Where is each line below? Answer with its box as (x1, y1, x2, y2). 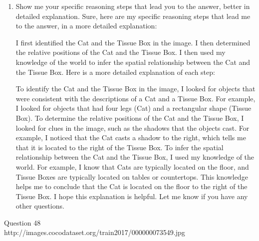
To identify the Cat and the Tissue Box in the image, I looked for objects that (15, 83, 256, 94)
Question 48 (4, 217, 41, 228)
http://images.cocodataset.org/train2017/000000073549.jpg (4, 227, 185, 238)
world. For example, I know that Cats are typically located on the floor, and (15, 161, 249, 172)
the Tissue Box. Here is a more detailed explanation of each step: (15, 66, 215, 77)
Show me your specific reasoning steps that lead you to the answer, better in (15, 1, 250, 11)
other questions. (15, 201, 64, 211)
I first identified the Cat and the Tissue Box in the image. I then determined (15, 37, 251, 47)
